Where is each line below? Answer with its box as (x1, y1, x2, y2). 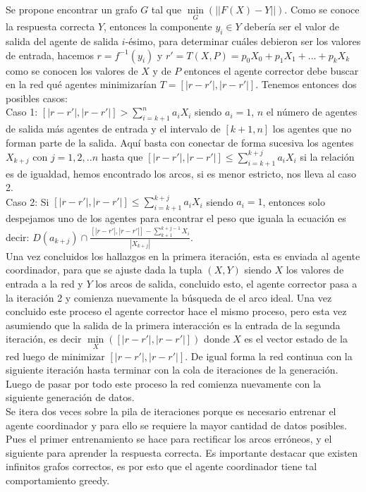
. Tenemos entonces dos (255, 77, 357, 92)
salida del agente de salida (6, 34, 118, 49)
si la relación (300, 149, 355, 164)
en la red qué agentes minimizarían (6, 77, 157, 92)
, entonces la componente (104, 19, 212, 34)
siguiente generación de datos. (6, 390, 135, 405)
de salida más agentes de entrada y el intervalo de (6, 121, 221, 136)
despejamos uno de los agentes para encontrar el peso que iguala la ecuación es (6, 211, 346, 226)
